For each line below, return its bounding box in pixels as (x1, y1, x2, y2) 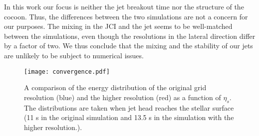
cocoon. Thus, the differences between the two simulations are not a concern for (4, 11, 248, 21)
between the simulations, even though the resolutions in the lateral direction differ (4, 30, 256, 41)
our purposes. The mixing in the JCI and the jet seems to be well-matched (4, 21, 233, 31)
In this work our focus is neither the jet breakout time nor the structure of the (4, 1, 244, 11)
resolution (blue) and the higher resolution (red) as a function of (24, 92, 221, 102)
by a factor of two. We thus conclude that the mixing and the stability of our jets (4, 40, 253, 51)
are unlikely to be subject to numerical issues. (4, 50, 144, 60)
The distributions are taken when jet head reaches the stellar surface (24, 102, 234, 113)
